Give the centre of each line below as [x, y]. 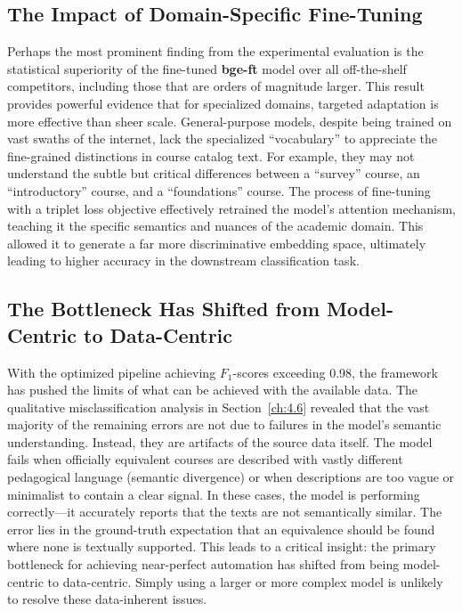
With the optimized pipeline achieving [112, 372]
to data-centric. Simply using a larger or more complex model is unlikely [245, 581]
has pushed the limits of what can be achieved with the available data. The [213, 390]
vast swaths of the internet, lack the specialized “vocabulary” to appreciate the [222, 138]
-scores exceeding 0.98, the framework [335, 372]
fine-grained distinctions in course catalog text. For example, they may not [211, 155]
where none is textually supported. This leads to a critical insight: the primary [222, 546]
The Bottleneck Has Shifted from [164, 309]
